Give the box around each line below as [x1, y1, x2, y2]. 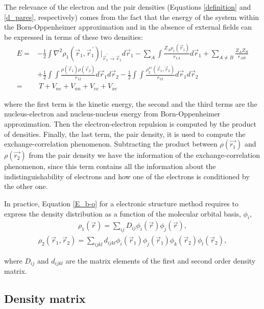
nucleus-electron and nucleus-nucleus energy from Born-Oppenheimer [4, 108, 221, 119]
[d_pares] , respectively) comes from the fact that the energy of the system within [4, 11, 259, 22]
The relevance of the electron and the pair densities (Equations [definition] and [4, 2, 251, 12]
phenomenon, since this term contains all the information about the [4, 161, 216, 172]
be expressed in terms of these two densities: [4, 31, 143, 42]
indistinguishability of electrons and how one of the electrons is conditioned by [4, 171, 250, 181]
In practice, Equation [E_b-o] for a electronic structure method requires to [4, 198, 238, 208]
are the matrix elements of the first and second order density [65, 255, 256, 266]
